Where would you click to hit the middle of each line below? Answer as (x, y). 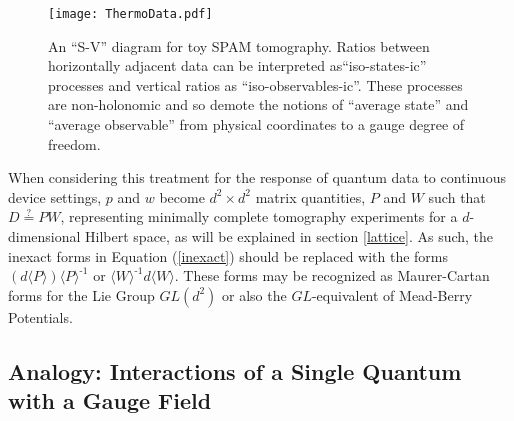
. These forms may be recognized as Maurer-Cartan (332, 275)
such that (457, 196)
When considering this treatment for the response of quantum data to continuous (257, 177)
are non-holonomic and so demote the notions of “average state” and (258, 104)
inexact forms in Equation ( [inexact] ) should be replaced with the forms (228, 255)
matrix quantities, (310, 196)
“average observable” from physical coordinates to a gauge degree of (256, 124)
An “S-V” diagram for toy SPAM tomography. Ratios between (239, 45)
